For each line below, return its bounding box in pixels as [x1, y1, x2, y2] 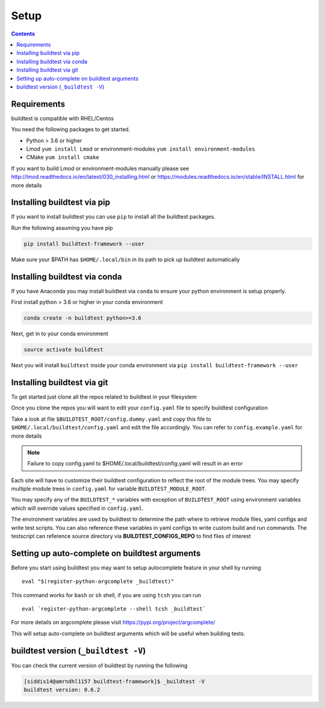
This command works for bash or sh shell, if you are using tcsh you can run [11, 591, 202, 598]
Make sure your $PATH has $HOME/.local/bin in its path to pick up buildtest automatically [11, 256, 240, 263]
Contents [11, 30, 36, 37]
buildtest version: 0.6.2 [23, 686, 101, 694]
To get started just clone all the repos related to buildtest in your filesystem [11, 393, 197, 400]
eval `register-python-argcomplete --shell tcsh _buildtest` [22, 606, 206, 612]
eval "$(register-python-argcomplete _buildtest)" [22, 578, 175, 585]
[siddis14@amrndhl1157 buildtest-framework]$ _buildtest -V [23, 678, 205, 685]
